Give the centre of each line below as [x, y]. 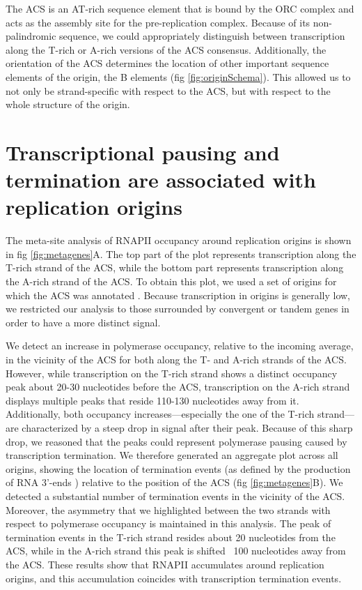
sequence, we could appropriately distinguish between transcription [202, 36]
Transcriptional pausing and [143, 152]
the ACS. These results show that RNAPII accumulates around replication [165, 564]
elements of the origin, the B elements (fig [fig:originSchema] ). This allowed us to [178, 76]
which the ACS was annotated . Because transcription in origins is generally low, [178, 295]
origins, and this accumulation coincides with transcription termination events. [174, 578]
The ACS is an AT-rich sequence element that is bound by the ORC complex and [180, 8]
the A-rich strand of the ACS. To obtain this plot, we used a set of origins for [171, 281]
